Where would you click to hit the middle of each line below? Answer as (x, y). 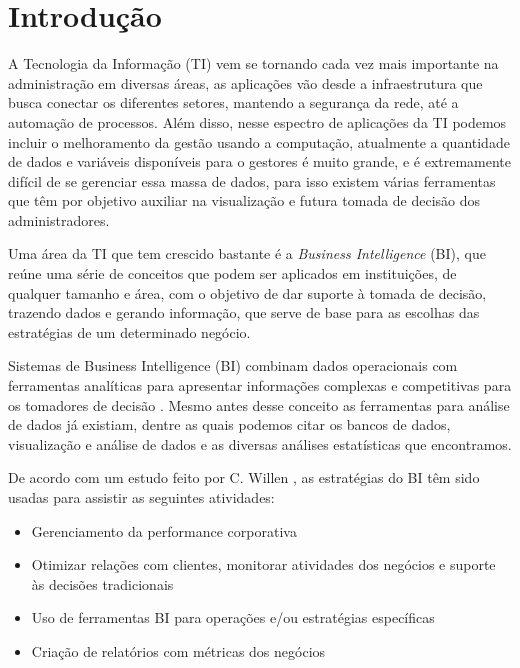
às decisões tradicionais (102, 583)
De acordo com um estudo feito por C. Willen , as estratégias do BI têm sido (244, 477)
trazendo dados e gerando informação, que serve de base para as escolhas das (244, 312)
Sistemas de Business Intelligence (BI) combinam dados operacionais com (233, 365)
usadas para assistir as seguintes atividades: (141, 497)
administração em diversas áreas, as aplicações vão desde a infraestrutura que (245, 82)
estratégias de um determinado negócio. (129, 331)
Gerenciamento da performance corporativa (164, 530)
